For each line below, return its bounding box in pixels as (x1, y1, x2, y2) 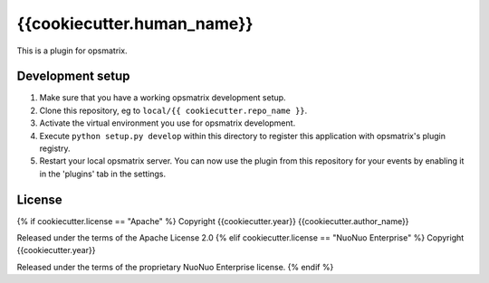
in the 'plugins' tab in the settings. (39, 168, 167, 179)
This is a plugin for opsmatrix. (16, 45, 128, 56)
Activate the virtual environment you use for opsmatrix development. (39, 118, 296, 128)
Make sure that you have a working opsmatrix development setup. (39, 92, 286, 103)
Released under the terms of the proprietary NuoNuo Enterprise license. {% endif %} (16, 261, 334, 272)
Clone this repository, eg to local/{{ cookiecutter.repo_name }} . (39, 105, 308, 116)
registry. (39, 143, 71, 154)
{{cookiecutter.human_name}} (16, 14, 254, 33)
